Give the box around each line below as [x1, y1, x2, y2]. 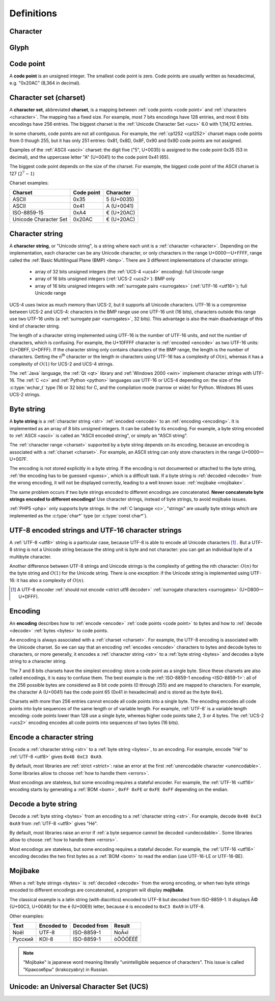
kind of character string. [9, 323, 61, 329]
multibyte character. [9, 553, 52, 560]
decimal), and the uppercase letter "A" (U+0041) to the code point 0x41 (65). [9, 154, 170, 160]
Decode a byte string [9, 800, 77, 809]
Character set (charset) [9, 93, 86, 102]
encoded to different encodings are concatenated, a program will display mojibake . [9, 887, 185, 893]
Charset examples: [9, 180, 49, 186]
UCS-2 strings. [9, 392, 41, 398]
